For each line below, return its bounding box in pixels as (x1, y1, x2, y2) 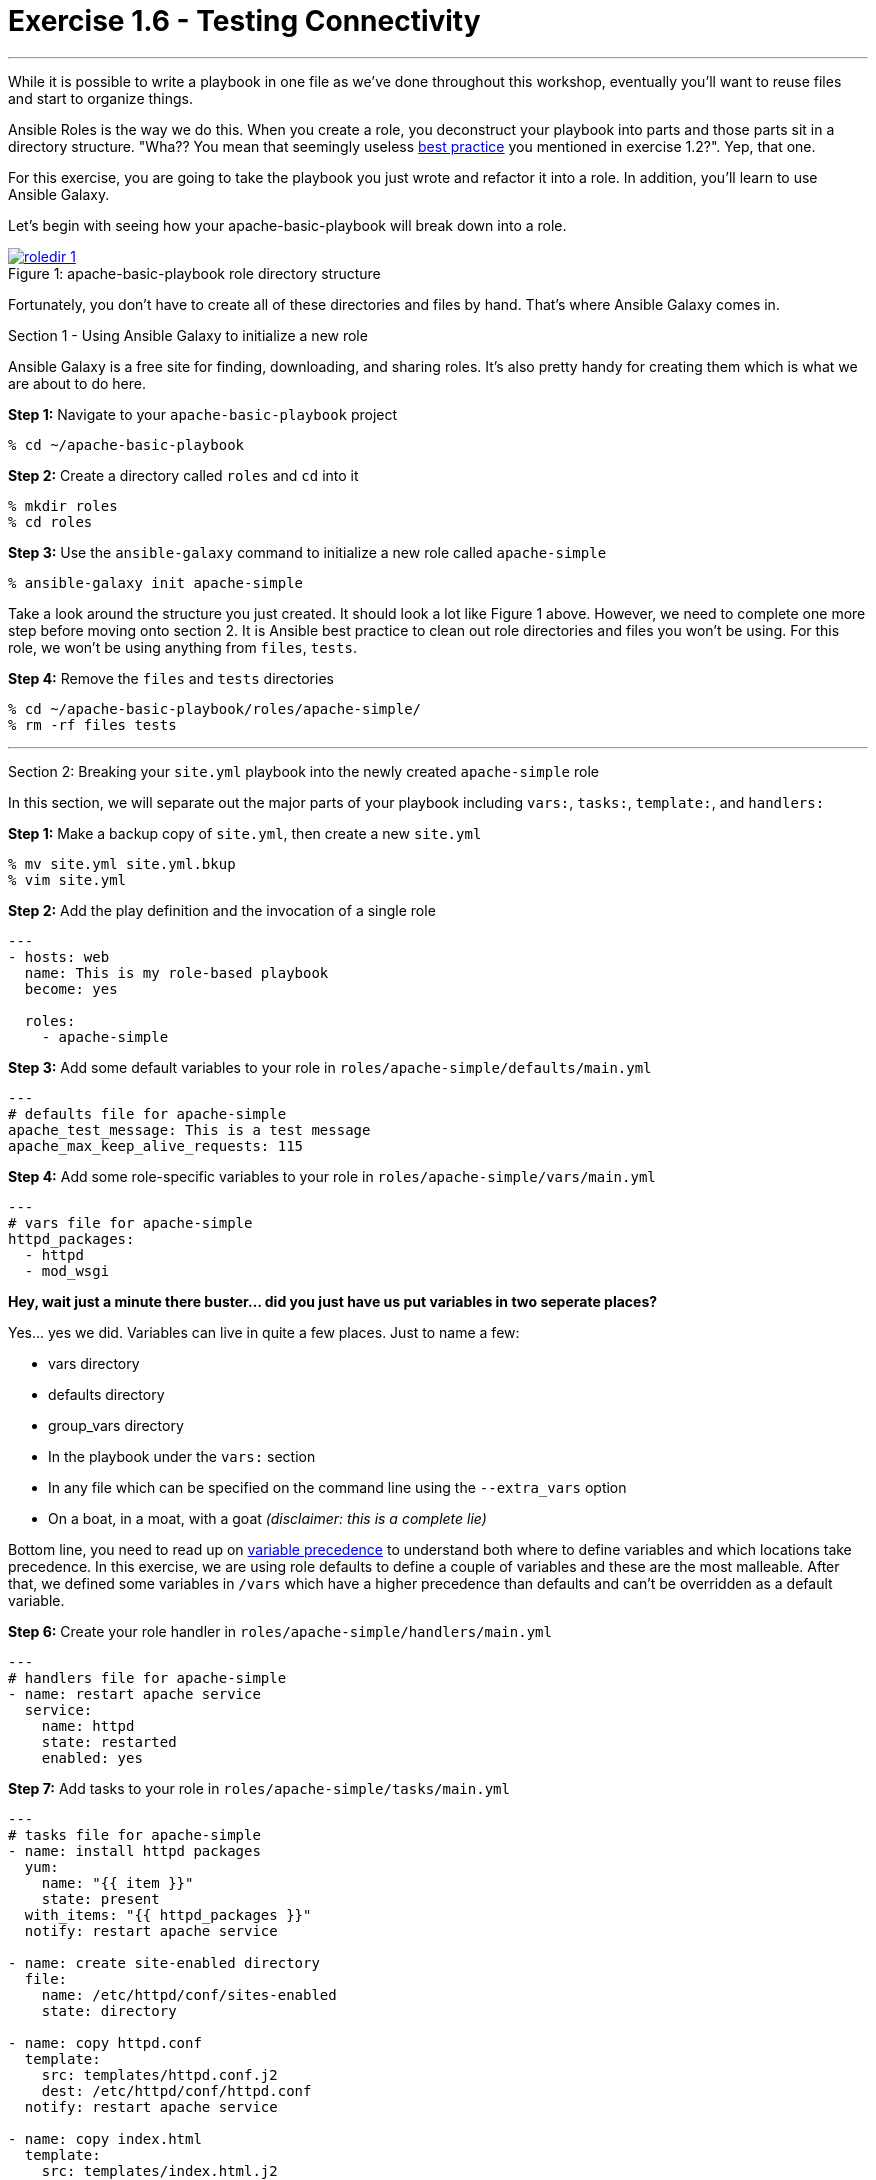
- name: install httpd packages (8, 1842, 261, 1859)
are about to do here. (8, 374, 146, 392)
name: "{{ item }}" (41, 1874, 194, 1891)
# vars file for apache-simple (8, 1214, 253, 1231)
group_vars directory (48, 1416, 184, 1434)
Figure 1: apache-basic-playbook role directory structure (8, 264, 381, 282)
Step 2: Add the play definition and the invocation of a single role (8, 901, 436, 919)
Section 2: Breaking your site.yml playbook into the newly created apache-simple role (8, 762, 599, 780)
